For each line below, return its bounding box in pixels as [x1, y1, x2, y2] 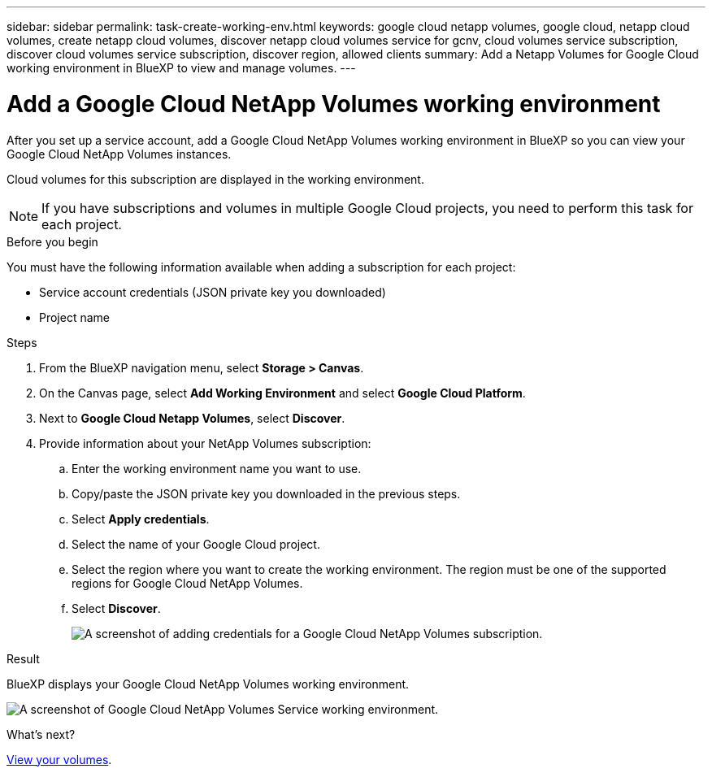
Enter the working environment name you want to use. [72, 461, 362, 476]
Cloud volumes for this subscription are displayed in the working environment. [7, 172, 424, 186]
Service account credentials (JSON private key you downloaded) [39, 284, 386, 299]
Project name [39, 310, 111, 324]
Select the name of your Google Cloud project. [72, 536, 320, 551]
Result [7, 651, 40, 666]
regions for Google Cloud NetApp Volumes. [72, 575, 303, 590]
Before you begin [7, 234, 98, 249]
